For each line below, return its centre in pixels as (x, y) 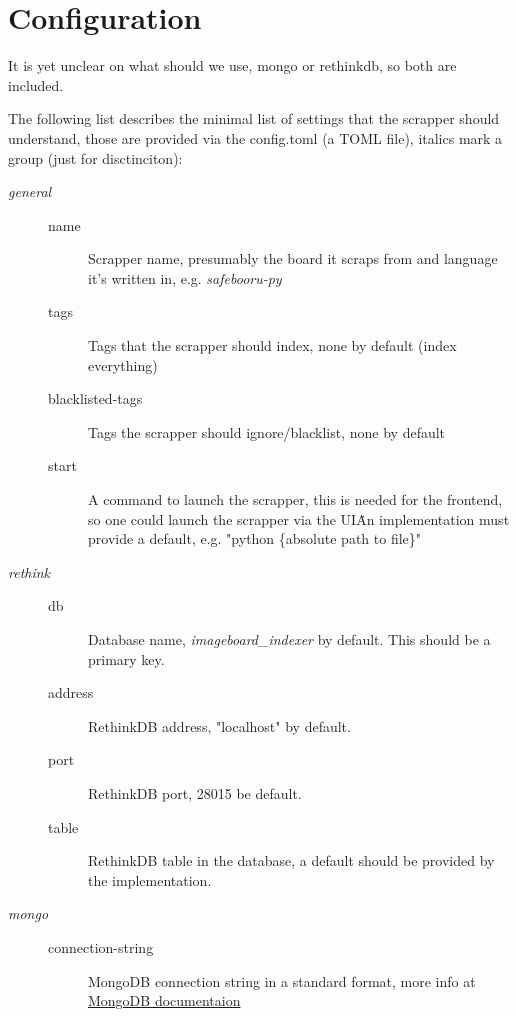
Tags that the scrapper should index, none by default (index (272, 345)
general (30, 191)
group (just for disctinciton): (95, 157)
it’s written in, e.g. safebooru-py (185, 277)
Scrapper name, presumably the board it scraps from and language (293, 258)
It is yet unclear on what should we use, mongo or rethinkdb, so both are (232, 65)
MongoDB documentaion (164, 1000)
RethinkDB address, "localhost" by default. (219, 725)
